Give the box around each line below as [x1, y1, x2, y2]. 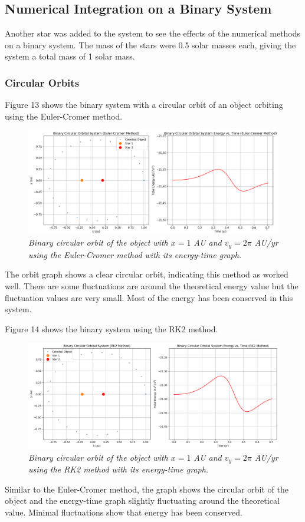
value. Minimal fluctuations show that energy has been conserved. [5, 506, 242, 518]
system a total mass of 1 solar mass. [5, 50, 135, 62]
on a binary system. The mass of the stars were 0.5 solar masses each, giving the [5, 38, 296, 51]
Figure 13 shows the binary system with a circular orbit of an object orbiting [5, 98, 283, 111]
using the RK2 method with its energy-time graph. [28, 463, 209, 475]
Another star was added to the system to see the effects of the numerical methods [5, 27, 301, 39]
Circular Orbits [5, 75, 80, 90]
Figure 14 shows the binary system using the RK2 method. [5, 322, 218, 335]
